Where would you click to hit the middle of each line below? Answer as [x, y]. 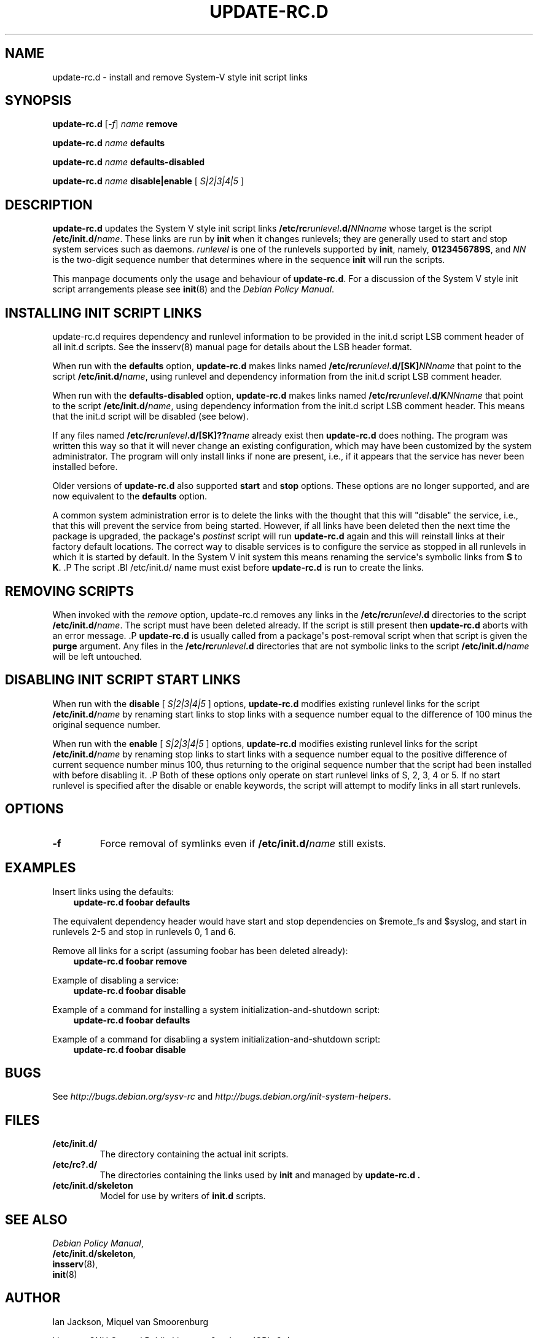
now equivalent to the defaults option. [130, 496]
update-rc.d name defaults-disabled [129, 162]
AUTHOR [33, 1298]
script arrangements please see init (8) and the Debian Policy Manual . [193, 289]
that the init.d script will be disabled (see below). [150, 417]
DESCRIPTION [49, 205]
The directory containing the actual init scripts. [194, 1154]
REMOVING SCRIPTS [69, 591]
